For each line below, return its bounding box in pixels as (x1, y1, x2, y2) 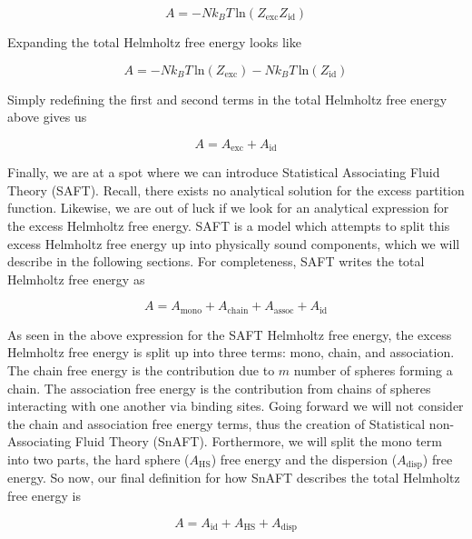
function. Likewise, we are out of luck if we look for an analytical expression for (7, 198, 449, 217)
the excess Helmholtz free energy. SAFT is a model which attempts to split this (7, 216, 450, 235)
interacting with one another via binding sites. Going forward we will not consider (7, 396, 464, 415)
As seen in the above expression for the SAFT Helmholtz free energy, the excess (7, 324, 452, 344)
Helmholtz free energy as (7, 269, 145, 288)
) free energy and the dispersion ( (211, 450, 398, 468)
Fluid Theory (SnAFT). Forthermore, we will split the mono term (74, 432, 442, 451)
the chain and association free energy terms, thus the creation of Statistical (7, 414, 426, 433)
